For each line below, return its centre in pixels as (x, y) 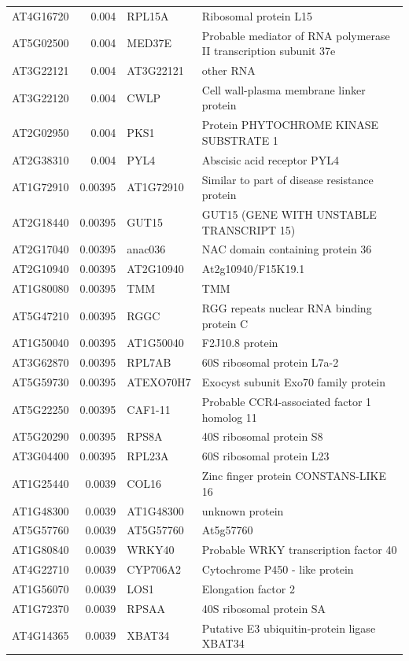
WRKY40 (151, 550)
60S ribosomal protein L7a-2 (270, 362)
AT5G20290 (41, 436)
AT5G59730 (41, 382)
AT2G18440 (41, 222)
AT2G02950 (41, 133)
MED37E (149, 43)
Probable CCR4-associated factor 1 (287, 401)
